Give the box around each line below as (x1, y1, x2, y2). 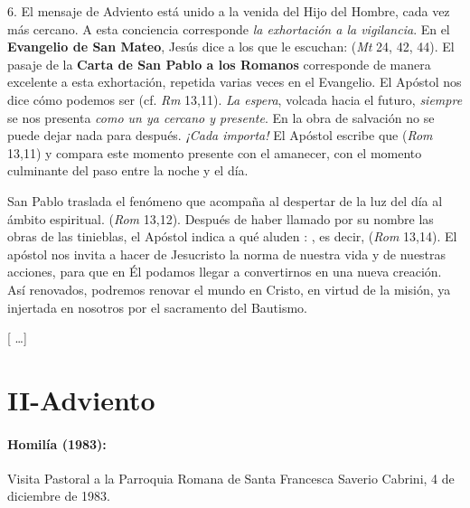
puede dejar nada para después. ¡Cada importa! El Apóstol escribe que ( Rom (7, 126, 433, 145)
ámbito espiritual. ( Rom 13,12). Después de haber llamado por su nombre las (7, 209, 434, 228)
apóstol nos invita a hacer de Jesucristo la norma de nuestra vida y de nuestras (7, 244, 446, 263)
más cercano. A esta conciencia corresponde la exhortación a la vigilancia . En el (7, 19, 450, 38)
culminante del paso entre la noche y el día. (7, 161, 249, 180)
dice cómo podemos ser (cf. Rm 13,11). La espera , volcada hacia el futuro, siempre (7, 89, 463, 108)
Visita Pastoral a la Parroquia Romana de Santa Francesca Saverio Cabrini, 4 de (7, 468, 455, 487)
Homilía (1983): (7, 434, 107, 453)
